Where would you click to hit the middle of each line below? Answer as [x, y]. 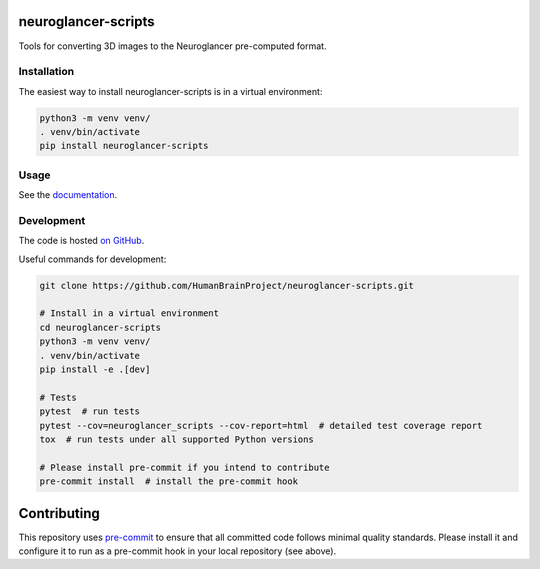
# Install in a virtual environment [129, 313]
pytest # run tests [89, 411]
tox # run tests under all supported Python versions [176, 439]
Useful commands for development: [92, 259]
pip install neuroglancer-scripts [124, 146]
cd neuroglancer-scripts [100, 327]
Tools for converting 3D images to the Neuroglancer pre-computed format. [172, 46]
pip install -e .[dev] [95, 369]
